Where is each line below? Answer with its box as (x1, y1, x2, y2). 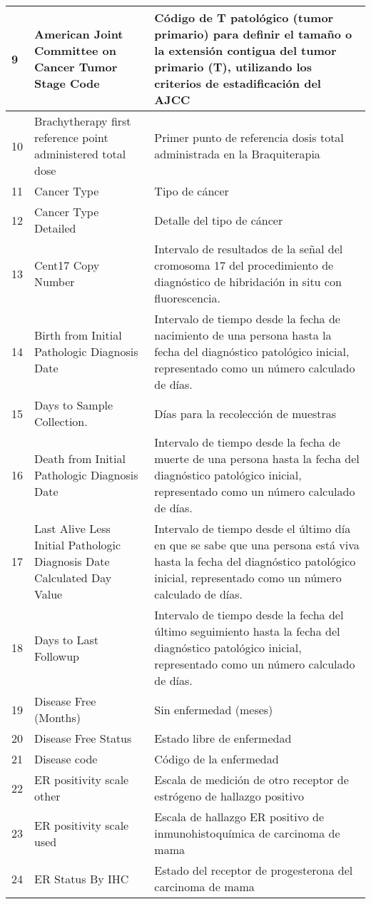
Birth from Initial (34, 327, 122, 343)
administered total (34, 146, 126, 162)
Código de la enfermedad (154, 751, 279, 767)
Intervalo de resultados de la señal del (154, 240, 343, 257)
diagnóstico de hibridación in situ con (154, 273, 342, 290)
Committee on (34, 42, 116, 59)
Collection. (34, 413, 88, 430)
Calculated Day (34, 569, 112, 586)
